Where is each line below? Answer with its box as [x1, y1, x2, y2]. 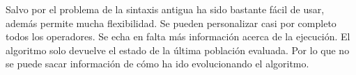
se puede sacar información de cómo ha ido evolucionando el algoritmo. [6, 56, 309, 71]
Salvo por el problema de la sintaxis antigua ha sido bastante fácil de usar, [6, 2, 325, 16]
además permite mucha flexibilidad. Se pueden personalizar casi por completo [6, 15, 336, 30]
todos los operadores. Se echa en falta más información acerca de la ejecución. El [6, 29, 350, 44]
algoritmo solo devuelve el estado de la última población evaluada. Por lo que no [6, 42, 350, 57]
